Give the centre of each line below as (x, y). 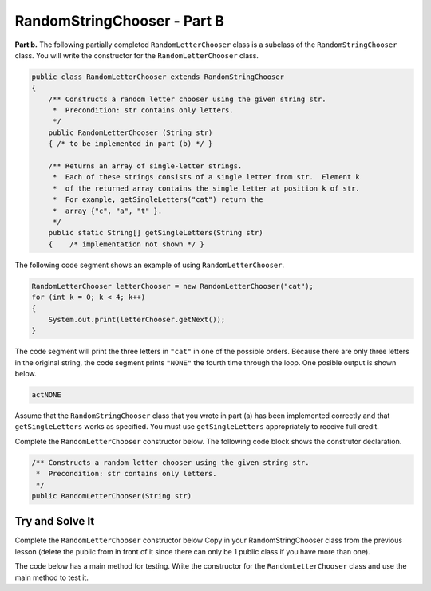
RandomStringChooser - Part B (120, 21)
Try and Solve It (55, 521)
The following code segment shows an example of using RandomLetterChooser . (150, 265)
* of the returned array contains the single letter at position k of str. (206, 188)
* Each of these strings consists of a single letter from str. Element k (206, 177)
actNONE (46, 395)
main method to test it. (52, 577)
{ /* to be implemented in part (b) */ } (130, 144)
